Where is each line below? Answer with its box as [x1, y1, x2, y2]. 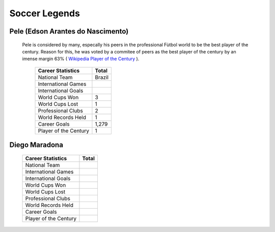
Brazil [95, 74, 109, 81]
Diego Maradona [9, 140, 64, 150]
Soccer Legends [9, 8, 80, 19]
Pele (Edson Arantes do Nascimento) [9, 27, 129, 36]
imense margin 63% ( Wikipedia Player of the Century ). [22, 56, 140, 62]
